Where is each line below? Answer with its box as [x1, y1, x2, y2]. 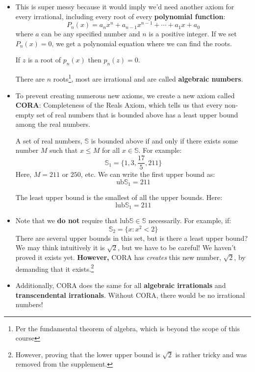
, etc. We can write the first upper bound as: [80, 169, 215, 179]
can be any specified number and [41, 29, 140, 39]
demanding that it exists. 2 [15, 262, 94, 274]
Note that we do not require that [15, 215, 118, 226]
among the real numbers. [15, 119, 91, 129]
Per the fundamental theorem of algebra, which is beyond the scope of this [15, 323, 240, 333]
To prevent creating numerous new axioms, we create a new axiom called [15, 90, 235, 100]
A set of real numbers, [15, 135, 82, 145]
